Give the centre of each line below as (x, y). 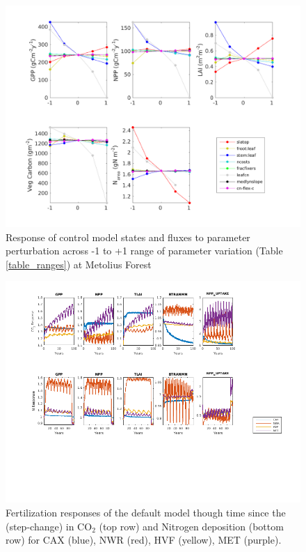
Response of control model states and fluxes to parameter (128, 237)
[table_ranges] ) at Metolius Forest (79, 264)
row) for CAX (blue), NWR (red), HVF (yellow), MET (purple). (144, 540)
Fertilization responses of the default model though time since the (146, 512)
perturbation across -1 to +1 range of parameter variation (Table (144, 251)
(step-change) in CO (49, 526)
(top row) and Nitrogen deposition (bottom (191, 526)
